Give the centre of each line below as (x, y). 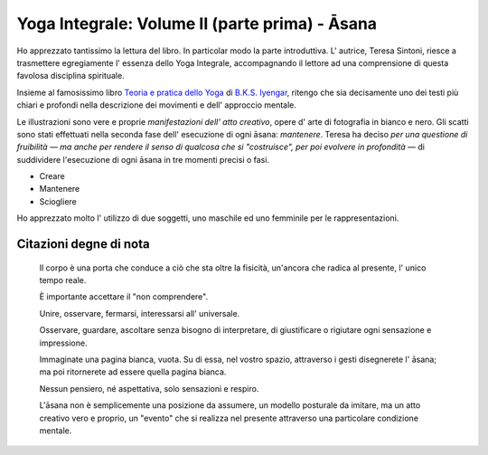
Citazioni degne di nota (83, 244)
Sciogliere (58, 201)
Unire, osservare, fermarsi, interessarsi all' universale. (140, 313)
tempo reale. (63, 280)
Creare (52, 176)
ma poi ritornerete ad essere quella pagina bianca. (133, 372)
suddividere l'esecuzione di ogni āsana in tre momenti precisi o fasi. (143, 159)
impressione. (63, 343)
